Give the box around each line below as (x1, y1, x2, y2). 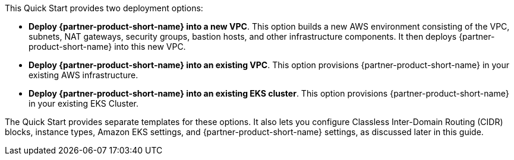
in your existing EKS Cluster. (29, 98, 139, 108)
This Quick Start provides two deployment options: (5, 3, 203, 13)
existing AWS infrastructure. (29, 70, 138, 80)
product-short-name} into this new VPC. (29, 41, 186, 52)
